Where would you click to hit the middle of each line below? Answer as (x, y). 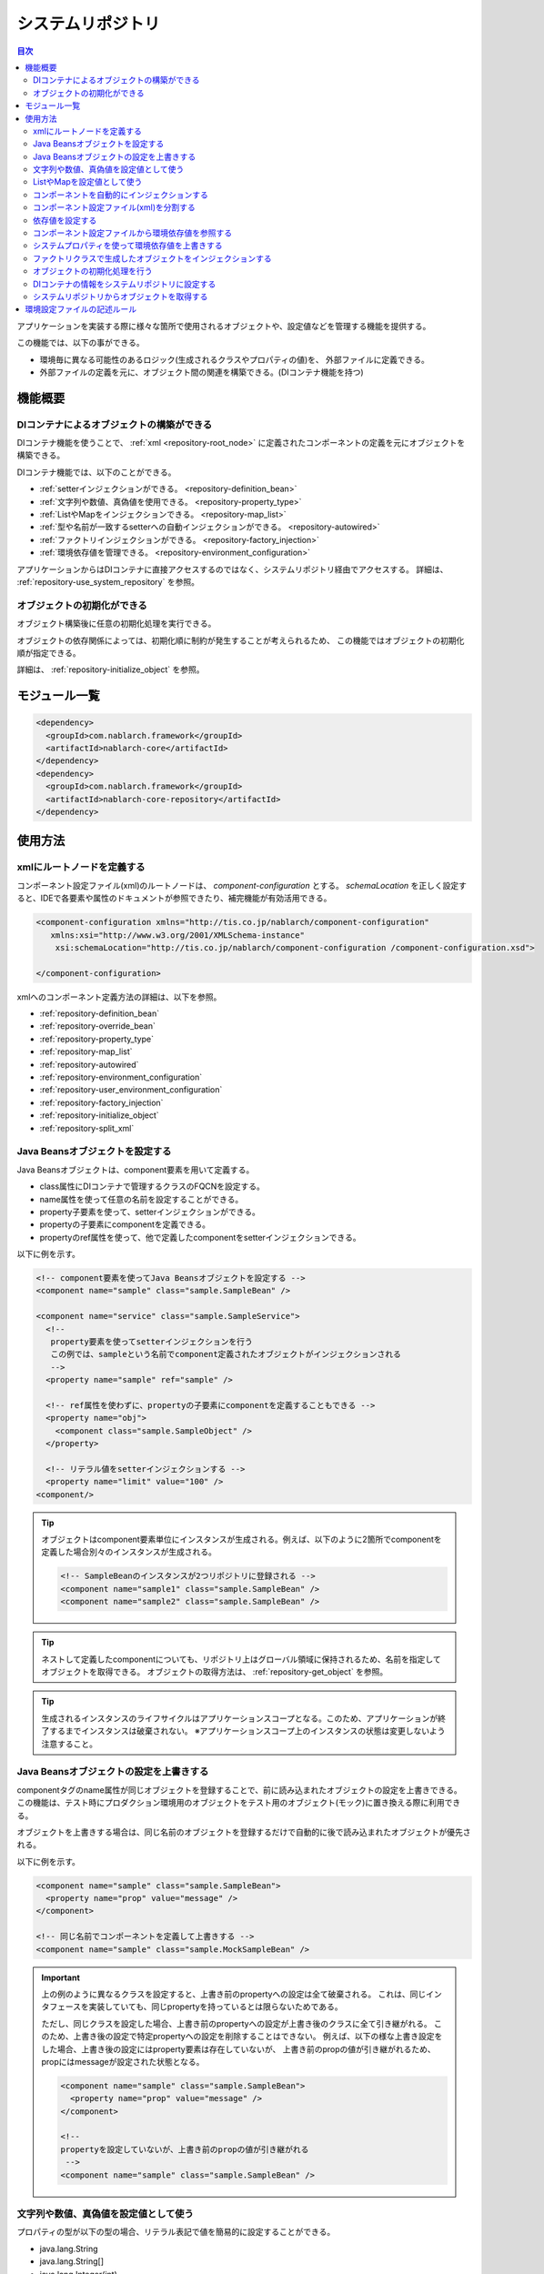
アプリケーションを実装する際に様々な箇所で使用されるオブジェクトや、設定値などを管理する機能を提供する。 (224, 326)
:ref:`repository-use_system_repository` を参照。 (108, 581)
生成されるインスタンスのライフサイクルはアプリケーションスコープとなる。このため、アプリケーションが (240, 1718)
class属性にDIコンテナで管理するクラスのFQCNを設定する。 (152, 1186)
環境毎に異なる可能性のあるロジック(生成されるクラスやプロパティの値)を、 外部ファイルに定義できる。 (234, 359)
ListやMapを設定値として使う (88, 182)
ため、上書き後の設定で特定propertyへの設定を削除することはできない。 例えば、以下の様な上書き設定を (246, 2037)
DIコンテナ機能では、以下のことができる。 (96, 472)
